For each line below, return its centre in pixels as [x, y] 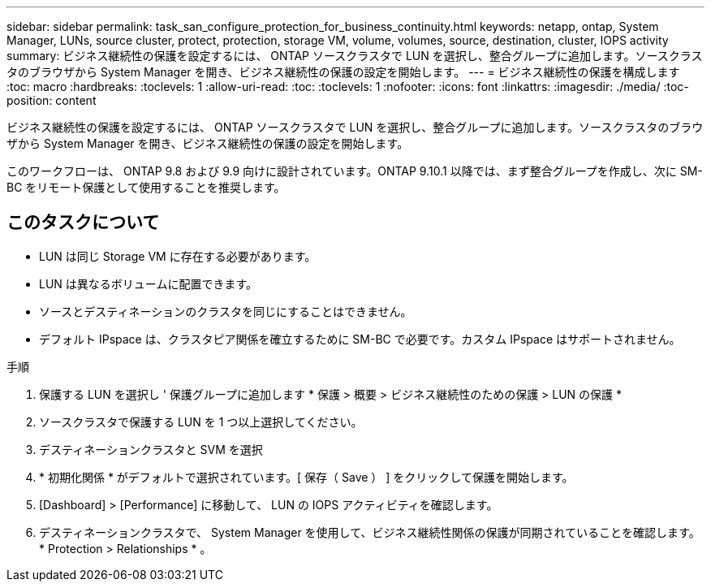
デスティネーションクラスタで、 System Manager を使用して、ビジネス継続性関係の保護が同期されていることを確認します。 [370, 532]
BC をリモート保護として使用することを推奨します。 [146, 187]
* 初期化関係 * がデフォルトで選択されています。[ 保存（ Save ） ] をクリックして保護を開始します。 [306, 477]
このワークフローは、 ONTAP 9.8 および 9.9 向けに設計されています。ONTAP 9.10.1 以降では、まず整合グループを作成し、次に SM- [355, 171]
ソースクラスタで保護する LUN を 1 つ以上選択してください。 [201, 422]
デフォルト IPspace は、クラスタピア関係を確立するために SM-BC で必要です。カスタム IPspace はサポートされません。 [360, 339]
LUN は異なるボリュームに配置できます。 [148, 283]
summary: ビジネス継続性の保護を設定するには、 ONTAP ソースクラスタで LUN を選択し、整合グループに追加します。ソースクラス [355, 56]
